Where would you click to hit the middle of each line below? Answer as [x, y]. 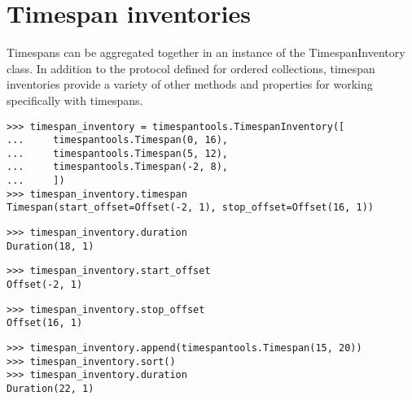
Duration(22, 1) [50, 389]
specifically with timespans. [75, 100]
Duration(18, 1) [50, 246]
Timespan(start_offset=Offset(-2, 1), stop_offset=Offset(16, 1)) [191, 208]
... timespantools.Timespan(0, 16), [118, 140]
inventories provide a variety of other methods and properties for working [190, 84]
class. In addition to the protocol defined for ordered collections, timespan [191, 68]
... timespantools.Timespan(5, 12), [118, 153]
